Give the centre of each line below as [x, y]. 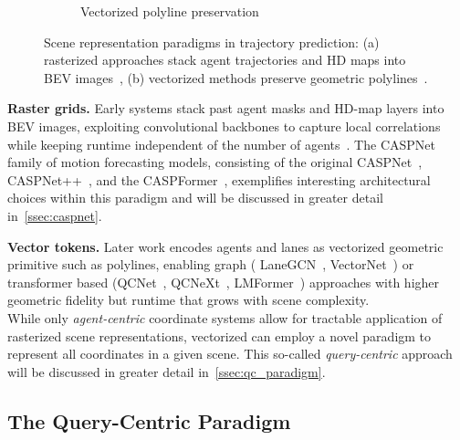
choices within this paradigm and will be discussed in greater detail [195, 198]
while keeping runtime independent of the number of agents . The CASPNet [221, 144]
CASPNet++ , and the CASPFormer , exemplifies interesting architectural [219, 179]
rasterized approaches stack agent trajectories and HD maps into [225, 60]
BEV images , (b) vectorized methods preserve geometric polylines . [236, 77]
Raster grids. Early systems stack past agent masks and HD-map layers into [226, 108]
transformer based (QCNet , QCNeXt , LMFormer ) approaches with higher [224, 282]
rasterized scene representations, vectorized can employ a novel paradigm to [220, 335]
